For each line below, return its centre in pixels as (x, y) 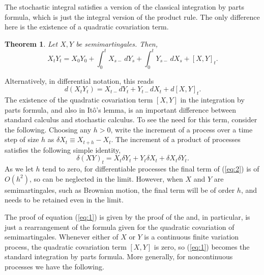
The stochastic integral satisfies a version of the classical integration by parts (124, 7)
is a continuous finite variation (192, 237)
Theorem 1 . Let (31, 43)
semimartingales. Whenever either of (62, 237)
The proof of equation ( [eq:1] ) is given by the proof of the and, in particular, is (127, 217)
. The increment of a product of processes (176, 139)
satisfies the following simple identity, (63, 149)
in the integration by (212, 100)
